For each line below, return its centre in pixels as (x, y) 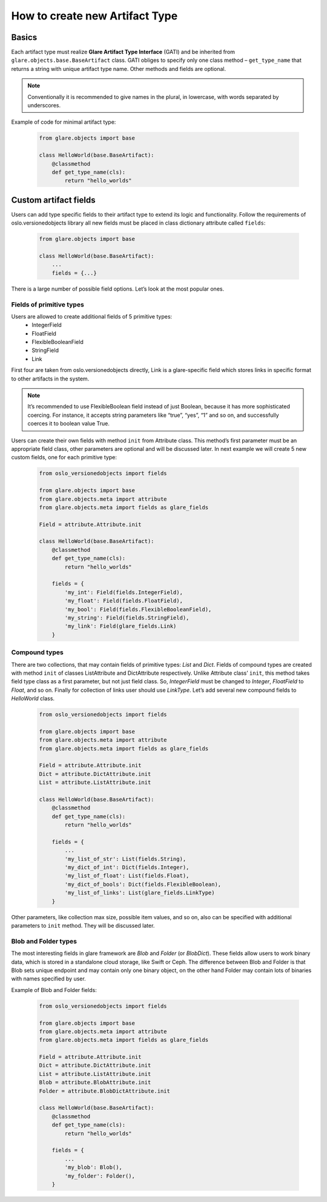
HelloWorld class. (33, 698)
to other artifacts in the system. (50, 379)
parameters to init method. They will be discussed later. (83, 926)
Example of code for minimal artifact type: (64, 122)
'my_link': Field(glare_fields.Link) (121, 626)
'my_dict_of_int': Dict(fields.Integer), (127, 867)
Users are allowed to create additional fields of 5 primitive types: (92, 316)
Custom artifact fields (53, 200)
